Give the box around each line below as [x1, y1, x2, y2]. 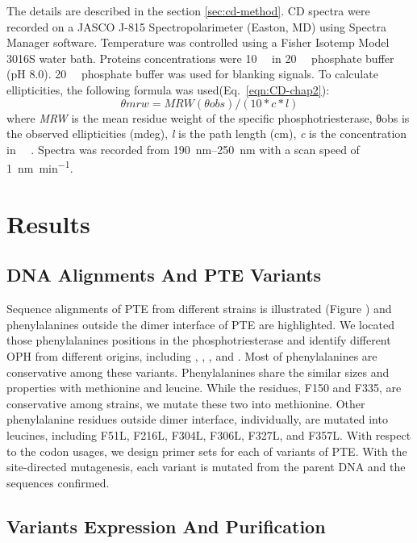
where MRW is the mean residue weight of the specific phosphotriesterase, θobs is [6, 109, 410, 126]
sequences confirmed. [6, 474, 110, 491]
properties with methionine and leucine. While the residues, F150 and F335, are [6, 379, 402, 396]
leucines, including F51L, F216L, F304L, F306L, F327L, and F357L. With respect [6, 426, 411, 443]
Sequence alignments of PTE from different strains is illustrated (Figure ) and [6, 300, 392, 317]
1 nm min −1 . [6, 157, 73, 176]
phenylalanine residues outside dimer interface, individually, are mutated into [6, 411, 388, 428]
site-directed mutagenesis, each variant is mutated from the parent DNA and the [6, 458, 406, 475]
